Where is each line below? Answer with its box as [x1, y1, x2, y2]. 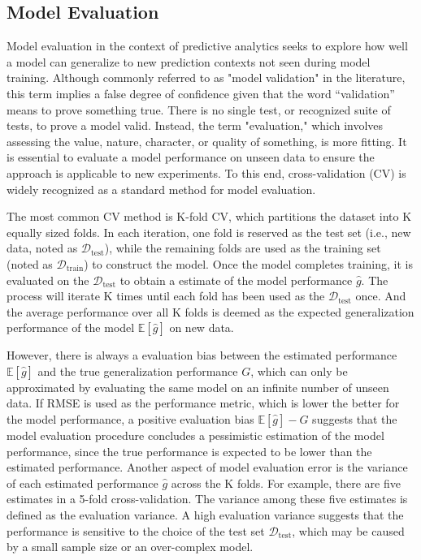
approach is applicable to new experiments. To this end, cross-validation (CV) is [7, 164, 406, 181]
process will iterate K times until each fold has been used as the [7, 287, 325, 304]
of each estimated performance [7, 474, 158, 491]
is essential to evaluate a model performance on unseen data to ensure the [7, 149, 375, 166]
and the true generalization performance [37, 362, 238, 379]
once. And [355, 287, 406, 304]
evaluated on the [7, 271, 89, 288]
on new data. [169, 319, 234, 336]
